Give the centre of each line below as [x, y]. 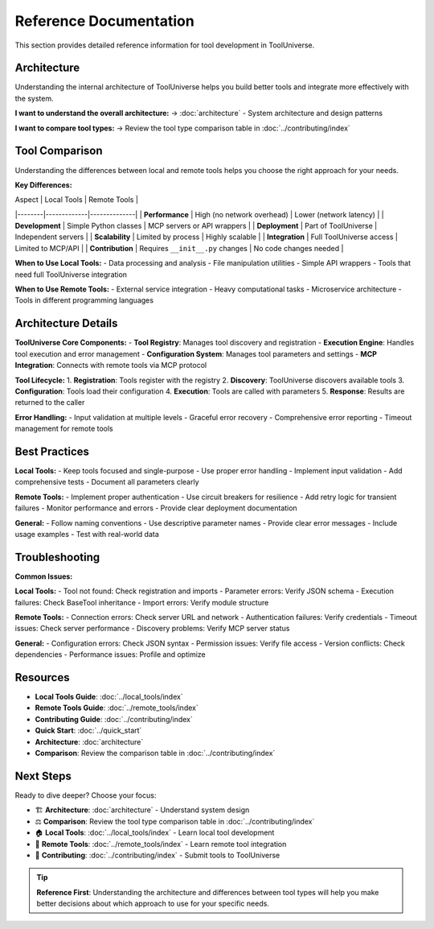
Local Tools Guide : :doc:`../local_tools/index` [109, 697]
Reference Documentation [104, 21]
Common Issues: [44, 576]
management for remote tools [64, 429]
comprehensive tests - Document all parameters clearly [107, 482]
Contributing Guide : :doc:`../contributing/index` [114, 719]
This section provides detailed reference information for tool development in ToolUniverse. [165, 45]
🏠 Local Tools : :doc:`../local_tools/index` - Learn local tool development [155, 832]
